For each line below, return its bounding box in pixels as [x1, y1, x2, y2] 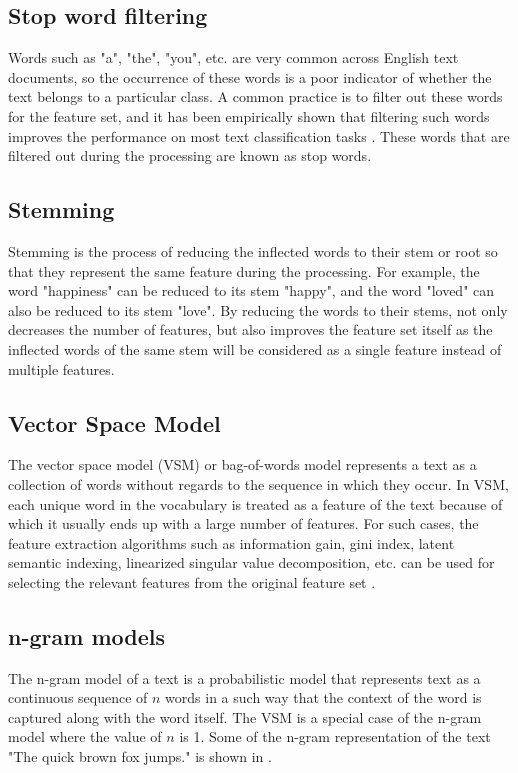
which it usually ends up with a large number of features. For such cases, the [8, 513, 479, 534]
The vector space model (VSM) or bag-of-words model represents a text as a [8, 454, 477, 475]
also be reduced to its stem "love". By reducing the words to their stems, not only [8, 299, 508, 320]
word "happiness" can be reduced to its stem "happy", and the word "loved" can [8, 280, 495, 301]
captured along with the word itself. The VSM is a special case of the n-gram [8, 706, 482, 727]
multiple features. [8, 358, 115, 379]
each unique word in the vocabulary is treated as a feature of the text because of [8, 493, 503, 514]
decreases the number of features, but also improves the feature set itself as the [8, 319, 493, 340]
